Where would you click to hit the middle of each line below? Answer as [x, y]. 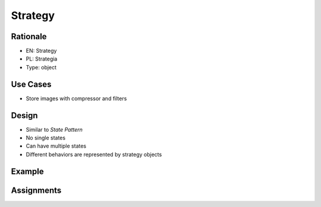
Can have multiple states [56, 146]
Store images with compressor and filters [76, 98]
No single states [45, 138]
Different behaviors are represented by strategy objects [94, 154]
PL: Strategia [42, 59]
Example [27, 171]
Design [24, 115]
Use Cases [31, 84]
